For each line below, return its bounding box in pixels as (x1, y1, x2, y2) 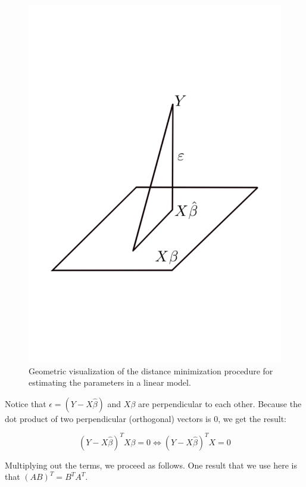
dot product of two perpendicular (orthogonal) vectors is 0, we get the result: (5, 412, 286, 424)
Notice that (5, 397, 46, 410)
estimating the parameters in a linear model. (29, 376, 191, 389)
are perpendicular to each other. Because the (138, 397, 302, 410)
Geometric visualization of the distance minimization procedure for (29, 364, 273, 377)
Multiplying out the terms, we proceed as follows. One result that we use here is (5, 458, 297, 471)
